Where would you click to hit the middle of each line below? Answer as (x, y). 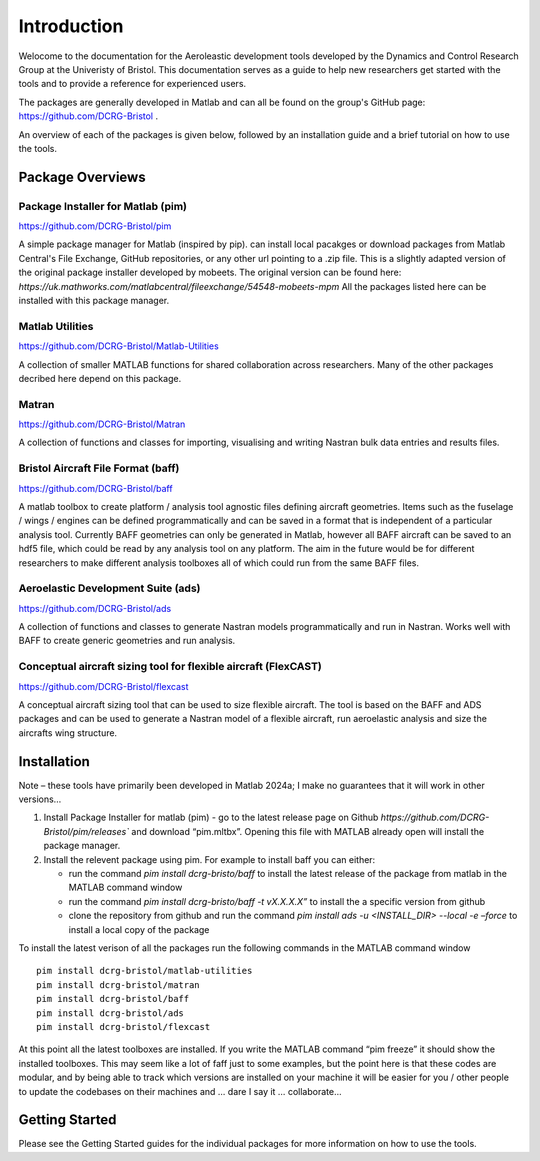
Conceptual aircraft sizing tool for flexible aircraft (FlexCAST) (170, 667)
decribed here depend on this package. (100, 378)
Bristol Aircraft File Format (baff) (99, 468)
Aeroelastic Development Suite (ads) (109, 588)
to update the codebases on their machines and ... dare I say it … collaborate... (180, 1091)
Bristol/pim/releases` (86, 831)
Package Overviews (82, 176)
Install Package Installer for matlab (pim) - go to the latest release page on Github (211, 817)
